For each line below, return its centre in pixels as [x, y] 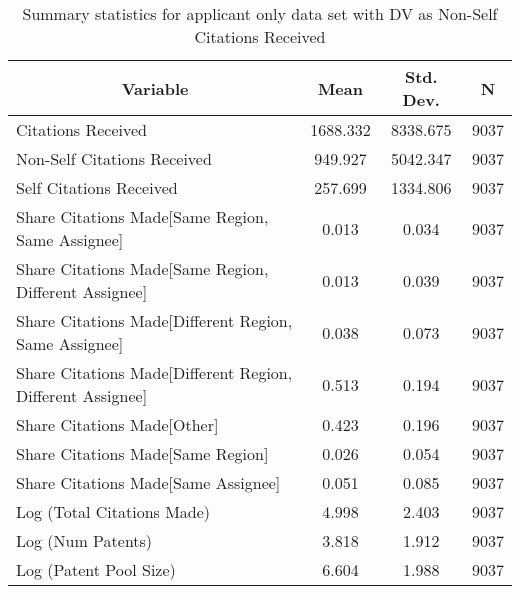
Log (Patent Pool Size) [96, 569]
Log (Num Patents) [84, 540]
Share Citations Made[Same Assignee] [148, 482]
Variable [155, 88]
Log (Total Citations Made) [113, 511]
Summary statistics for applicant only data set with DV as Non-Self [260, 13]
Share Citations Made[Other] [117, 424]
